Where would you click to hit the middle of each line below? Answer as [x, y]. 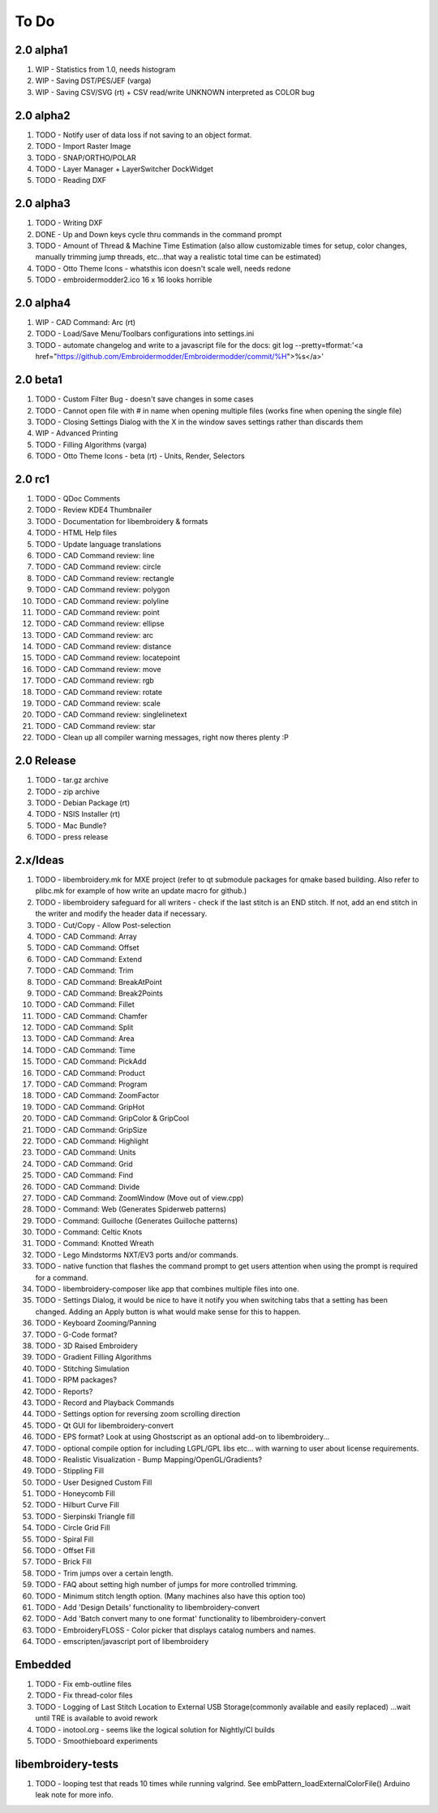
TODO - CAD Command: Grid [84, 1164]
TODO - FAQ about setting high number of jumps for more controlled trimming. [166, 1585]
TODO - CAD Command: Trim [84, 970]
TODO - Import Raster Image [83, 146]
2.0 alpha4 [43, 303]
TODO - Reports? [64, 1391]
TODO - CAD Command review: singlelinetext [111, 714]
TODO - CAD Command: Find [84, 1175]
